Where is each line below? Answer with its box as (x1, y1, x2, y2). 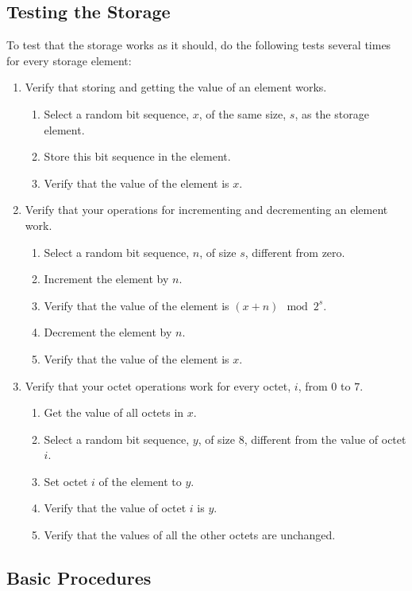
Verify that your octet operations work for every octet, (25, 377, 291, 394)
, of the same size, (198, 105, 287, 122)
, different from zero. (245, 243, 345, 260)
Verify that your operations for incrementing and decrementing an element (25, 201, 388, 218)
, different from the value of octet (244, 430, 406, 447)
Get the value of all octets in (44, 404, 184, 421)
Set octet (44, 472, 88, 489)
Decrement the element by (44, 324, 172, 340)
